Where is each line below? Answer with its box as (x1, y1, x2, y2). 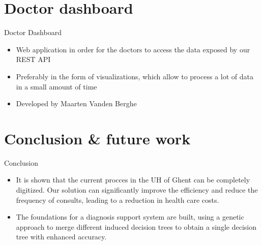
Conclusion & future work (4, 128, 191, 148)
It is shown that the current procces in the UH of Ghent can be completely (16, 174, 250, 185)
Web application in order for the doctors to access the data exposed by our (16, 44, 250, 54)
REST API (16, 54, 51, 65)
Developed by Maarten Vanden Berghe (16, 98, 137, 109)
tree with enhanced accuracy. (16, 231, 107, 242)
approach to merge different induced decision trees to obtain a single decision (16, 221, 256, 232)
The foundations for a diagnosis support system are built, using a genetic (16, 211, 244, 222)
